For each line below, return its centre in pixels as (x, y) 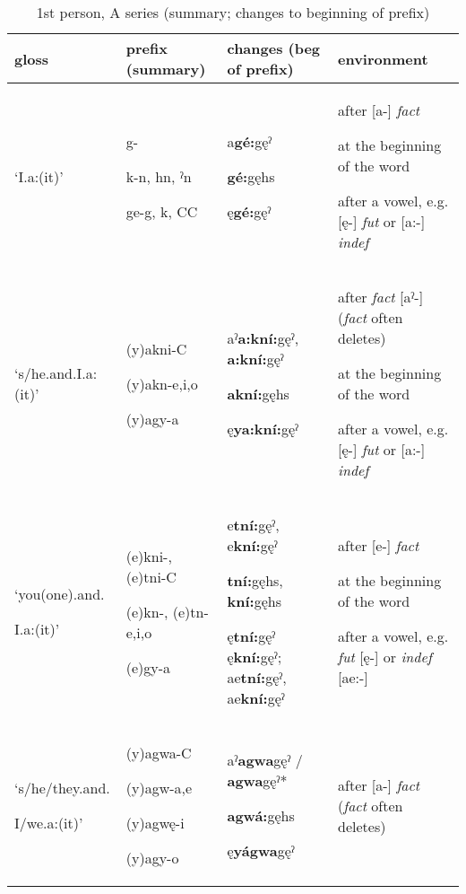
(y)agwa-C (159, 753)
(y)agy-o (152, 858)
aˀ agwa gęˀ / (265, 760)
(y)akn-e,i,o (162, 383)
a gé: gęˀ (250, 141)
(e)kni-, (149, 556)
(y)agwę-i (155, 823)
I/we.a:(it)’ (49, 823)
